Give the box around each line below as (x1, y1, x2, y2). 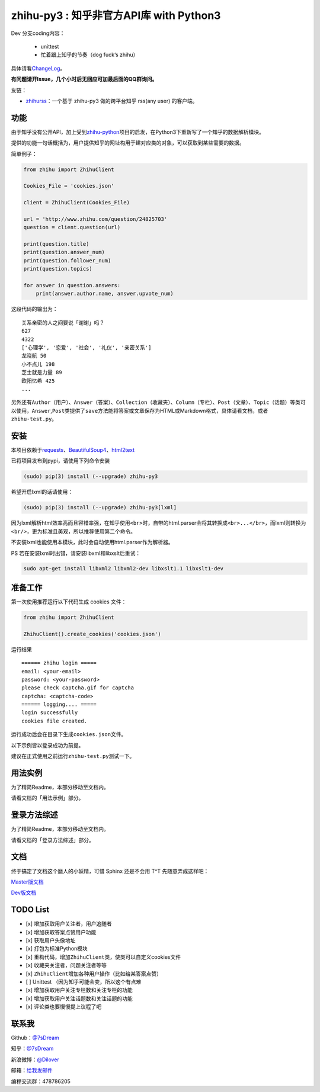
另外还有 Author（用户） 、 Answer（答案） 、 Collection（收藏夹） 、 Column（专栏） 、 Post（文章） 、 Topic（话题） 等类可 (11, 399, 306, 406)
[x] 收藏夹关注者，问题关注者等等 (25, 962, 107, 969)
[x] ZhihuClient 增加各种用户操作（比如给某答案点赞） (25, 970, 162, 977)
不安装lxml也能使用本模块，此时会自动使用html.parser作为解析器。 (11, 539, 174, 546)
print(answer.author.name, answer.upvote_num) (36, 290, 174, 297)
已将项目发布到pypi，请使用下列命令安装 (11, 457, 110, 464)
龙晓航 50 (21, 352, 47, 359)
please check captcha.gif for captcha (21, 685, 135, 691)
